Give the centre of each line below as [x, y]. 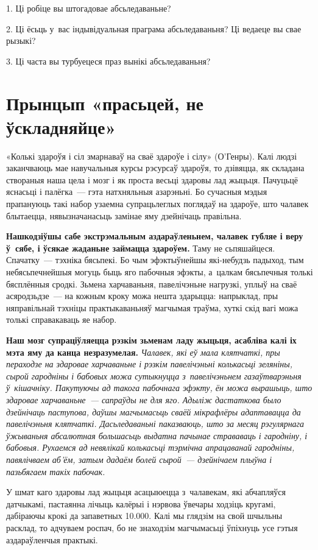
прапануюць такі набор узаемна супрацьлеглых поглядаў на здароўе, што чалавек [157, 204]
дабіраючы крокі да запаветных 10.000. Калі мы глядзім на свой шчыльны [144, 516]
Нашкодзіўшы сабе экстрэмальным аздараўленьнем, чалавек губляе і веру [155, 236]
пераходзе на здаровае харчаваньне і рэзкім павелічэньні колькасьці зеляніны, [150, 364]
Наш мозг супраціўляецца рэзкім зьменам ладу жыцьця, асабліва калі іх [151, 340]
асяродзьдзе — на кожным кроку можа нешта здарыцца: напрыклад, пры [142, 296]
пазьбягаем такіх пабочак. [56, 471]
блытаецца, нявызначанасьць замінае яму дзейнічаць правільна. [124, 215]
